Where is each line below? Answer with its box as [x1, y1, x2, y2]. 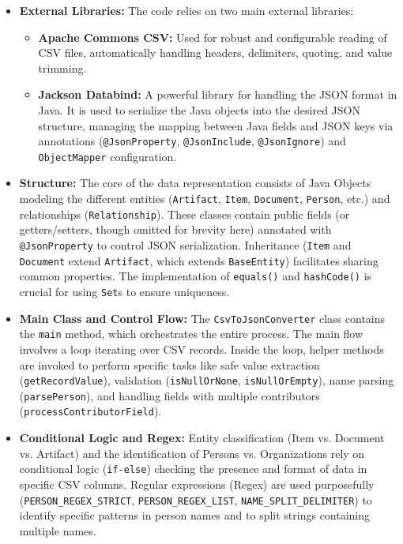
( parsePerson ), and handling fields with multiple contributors [19, 387, 320, 403]
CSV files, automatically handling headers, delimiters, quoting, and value [38, 44, 393, 61]
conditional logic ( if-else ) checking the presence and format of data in [19, 460, 367, 477]
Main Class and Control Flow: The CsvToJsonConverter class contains [19, 310, 386, 326]
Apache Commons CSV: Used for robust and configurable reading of [38, 28, 387, 45]
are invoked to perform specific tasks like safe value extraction [19, 356, 320, 373]
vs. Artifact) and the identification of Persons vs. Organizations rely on [19, 445, 365, 461]
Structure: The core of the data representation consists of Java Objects [19, 174, 371, 191]
